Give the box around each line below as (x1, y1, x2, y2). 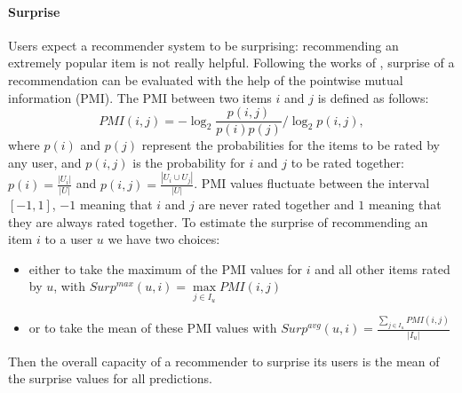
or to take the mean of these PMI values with (28, 318, 277, 337)
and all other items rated (315, 259, 450, 278)
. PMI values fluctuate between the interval (194, 174, 430, 193)
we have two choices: (108, 230, 220, 248)
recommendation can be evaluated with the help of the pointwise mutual (8, 70, 403, 89)
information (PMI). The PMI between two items (8, 88, 272, 106)
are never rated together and (198, 195, 354, 214)
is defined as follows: (317, 88, 429, 106)
